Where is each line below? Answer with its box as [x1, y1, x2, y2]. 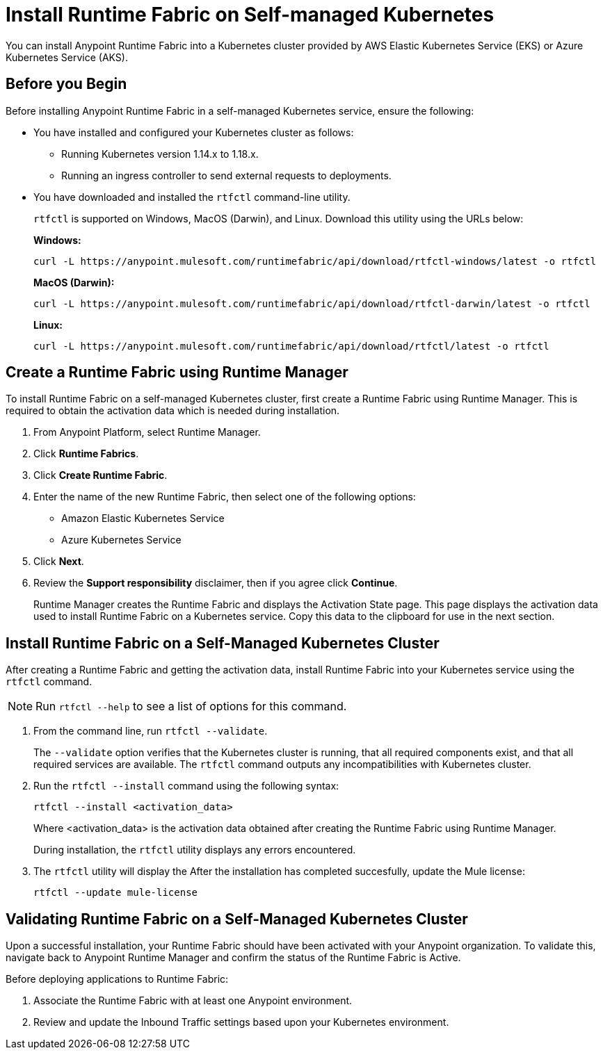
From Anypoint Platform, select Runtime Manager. [33, 426, 261, 439]
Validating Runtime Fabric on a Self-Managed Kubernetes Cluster [6, 910, 468, 928]
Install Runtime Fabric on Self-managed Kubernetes [6, 3, 495, 26]
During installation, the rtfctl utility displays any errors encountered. [33, 844, 356, 856]
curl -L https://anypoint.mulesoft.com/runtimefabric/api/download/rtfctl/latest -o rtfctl [33, 340, 549, 352]
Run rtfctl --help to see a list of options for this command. [35, 699, 347, 714]
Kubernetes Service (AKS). [6, 51, 128, 63]
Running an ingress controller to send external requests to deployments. [61, 169, 392, 181]
